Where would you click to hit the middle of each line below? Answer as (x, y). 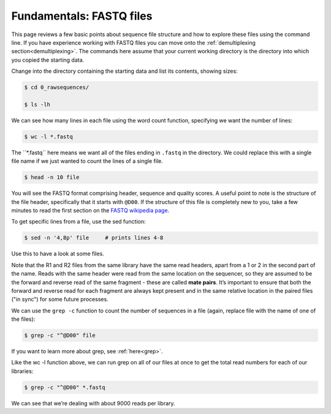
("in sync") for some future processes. (60, 299)
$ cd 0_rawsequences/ (57, 88)
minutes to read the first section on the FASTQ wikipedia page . (90, 210)
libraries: (22, 371)
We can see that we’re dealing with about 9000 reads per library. (93, 403)
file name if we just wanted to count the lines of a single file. (87, 161)
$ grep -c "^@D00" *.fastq (65, 387)
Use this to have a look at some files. (58, 254)
